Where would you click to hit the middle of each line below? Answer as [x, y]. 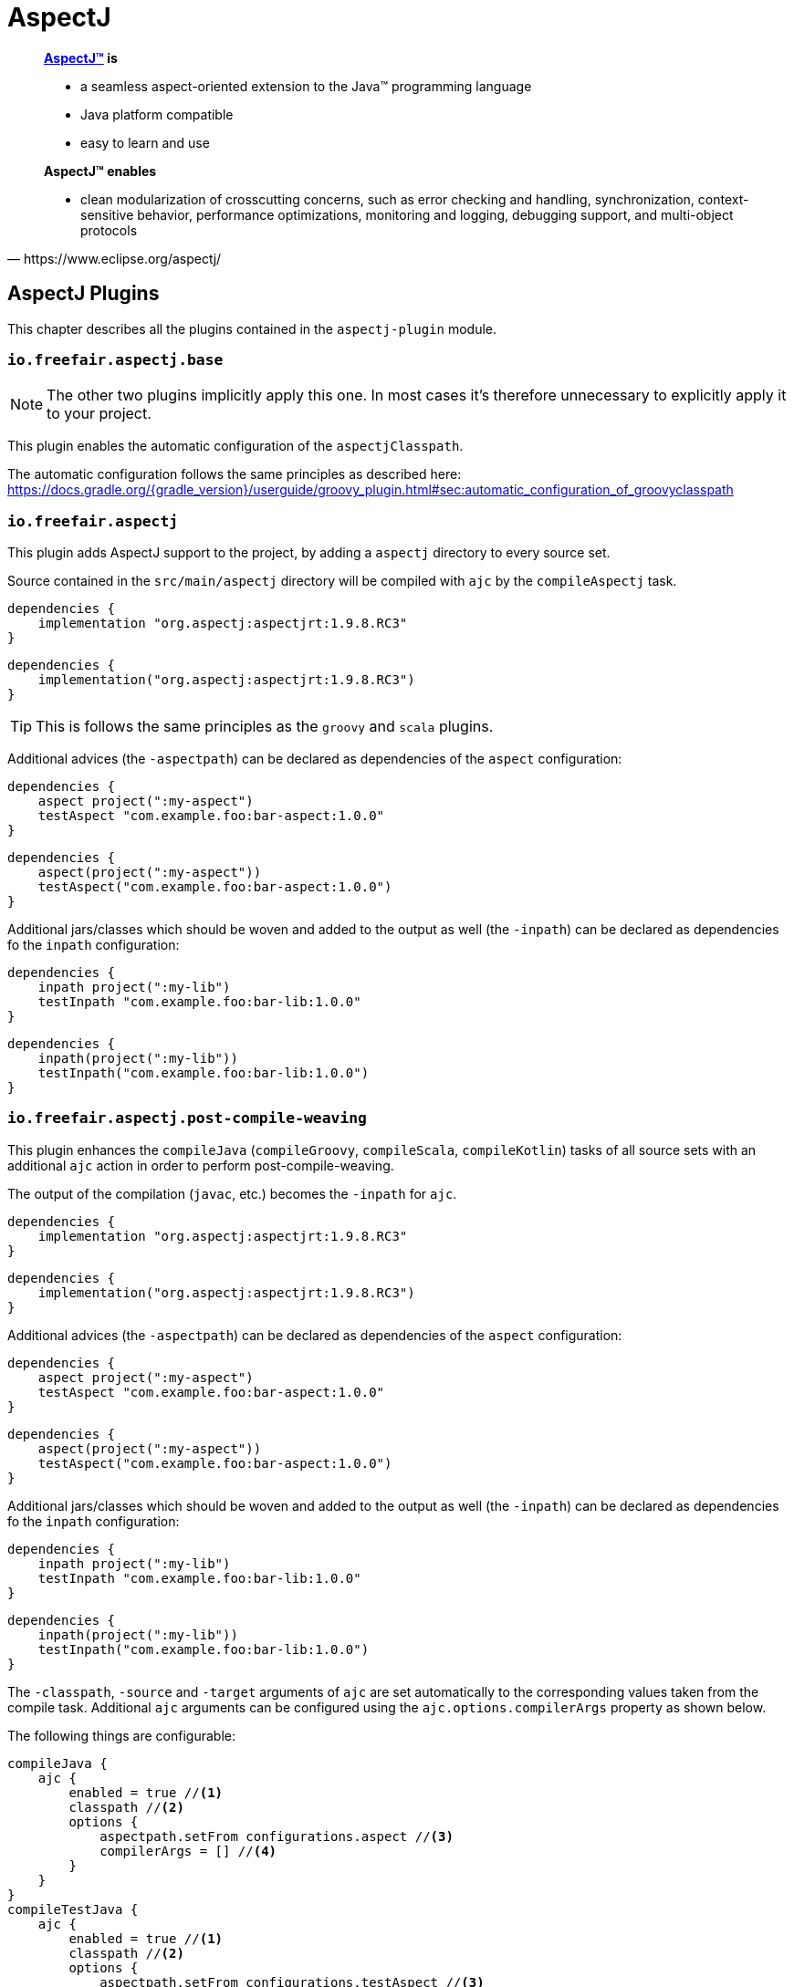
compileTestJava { [73, 1909]
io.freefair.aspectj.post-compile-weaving [187, 1118]
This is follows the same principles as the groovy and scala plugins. [265, 727]
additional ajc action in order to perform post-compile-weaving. [201, 1165]
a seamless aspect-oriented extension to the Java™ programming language [306, 86]
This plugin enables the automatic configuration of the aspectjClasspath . [235, 446]
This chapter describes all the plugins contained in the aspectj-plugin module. [252, 328]
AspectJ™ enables [100, 171]
